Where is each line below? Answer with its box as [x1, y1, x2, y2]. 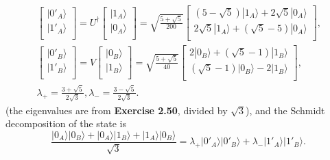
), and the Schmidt [246, 103, 325, 117]
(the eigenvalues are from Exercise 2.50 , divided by [5, 103, 228, 117]
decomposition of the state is [5, 116, 126, 131]
